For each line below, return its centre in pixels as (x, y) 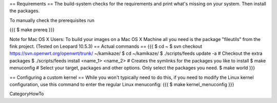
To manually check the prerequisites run (52, 20)
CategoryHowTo (27, 94)
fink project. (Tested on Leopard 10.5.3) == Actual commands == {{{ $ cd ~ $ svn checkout (106, 46)
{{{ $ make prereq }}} (32, 30)
